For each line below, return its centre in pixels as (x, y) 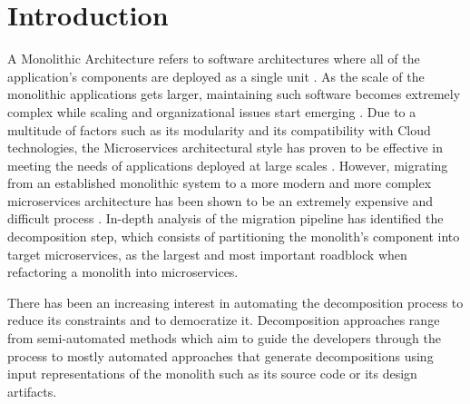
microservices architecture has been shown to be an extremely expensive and (220, 200)
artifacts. (32, 391)
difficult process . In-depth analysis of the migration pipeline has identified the (225, 218)
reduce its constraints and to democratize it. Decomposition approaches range (224, 320)
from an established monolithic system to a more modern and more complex (220, 183)
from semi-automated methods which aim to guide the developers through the (224, 338)
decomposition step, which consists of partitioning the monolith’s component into (234, 236)
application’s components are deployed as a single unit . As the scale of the (216, 76)
